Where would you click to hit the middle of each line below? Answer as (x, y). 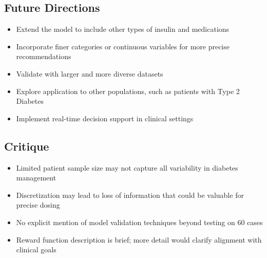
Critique (27, 146)
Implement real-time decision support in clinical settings (105, 118)
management (36, 178)
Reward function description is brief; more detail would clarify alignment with (139, 239)
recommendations (44, 56)
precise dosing (38, 205)
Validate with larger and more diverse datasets (90, 73)
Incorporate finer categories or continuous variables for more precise (123, 46)
